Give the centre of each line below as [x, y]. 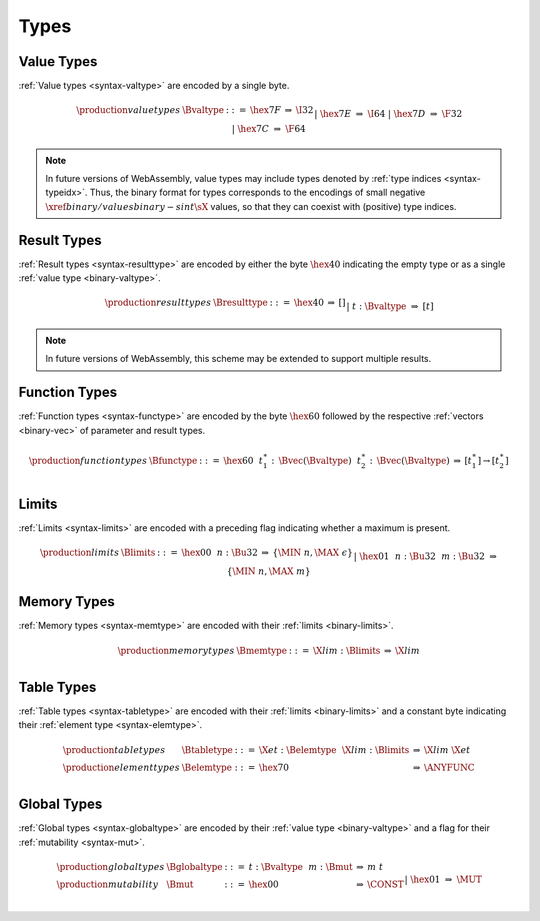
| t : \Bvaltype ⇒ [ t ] [390, 306]
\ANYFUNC [449, 767]
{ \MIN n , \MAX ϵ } [313, 553]
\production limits [80, 553]
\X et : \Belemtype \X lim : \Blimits [334, 749]
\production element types [121, 767]
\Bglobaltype [194, 866]
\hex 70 [274, 767]
